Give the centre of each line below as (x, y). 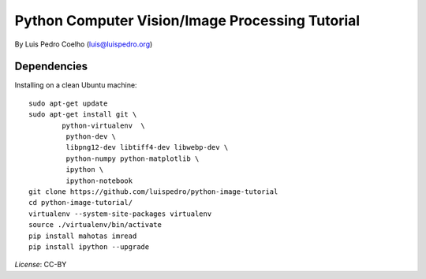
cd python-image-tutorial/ (81, 203)
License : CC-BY (41, 265)
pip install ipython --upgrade (89, 247)
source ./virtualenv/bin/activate (95, 225)
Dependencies (51, 67)
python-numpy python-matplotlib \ (133, 158)
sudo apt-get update (68, 103)
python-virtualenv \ (104, 125)
